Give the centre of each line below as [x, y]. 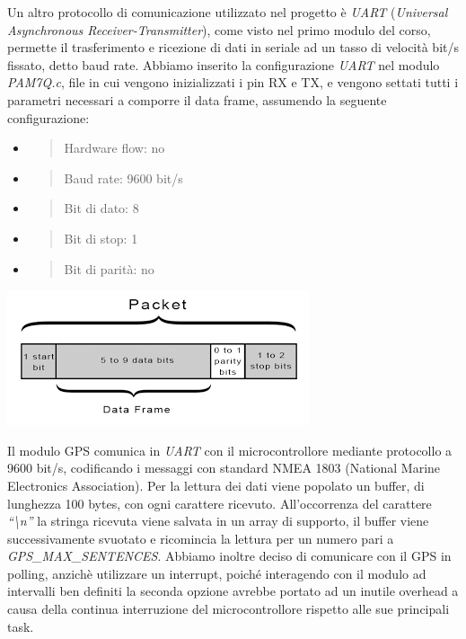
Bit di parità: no [109, 268]
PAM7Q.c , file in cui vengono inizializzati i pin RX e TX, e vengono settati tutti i [233, 82]
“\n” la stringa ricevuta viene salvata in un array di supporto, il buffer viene [218, 521]
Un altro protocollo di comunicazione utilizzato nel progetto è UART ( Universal [228, 12]
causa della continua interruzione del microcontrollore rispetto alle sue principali [229, 609]
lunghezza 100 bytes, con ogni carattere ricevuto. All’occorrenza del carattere [220, 503]
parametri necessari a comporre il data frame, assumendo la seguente [197, 99]
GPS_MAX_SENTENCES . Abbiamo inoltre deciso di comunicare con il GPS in [229, 556]
